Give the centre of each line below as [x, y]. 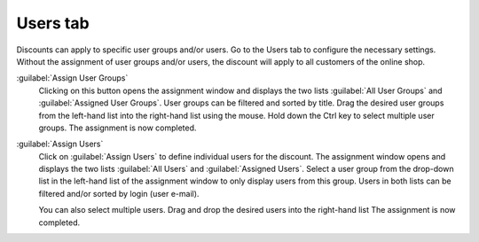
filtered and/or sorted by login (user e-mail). [119, 193]
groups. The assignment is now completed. [118, 128]
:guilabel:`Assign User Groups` [72, 78]
